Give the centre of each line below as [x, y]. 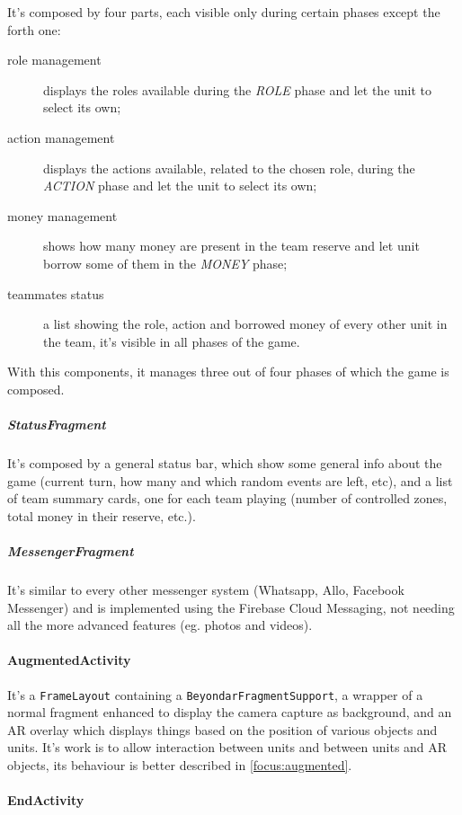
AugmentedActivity [69, 660]
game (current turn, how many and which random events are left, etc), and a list [230, 480]
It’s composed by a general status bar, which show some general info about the [225, 463]
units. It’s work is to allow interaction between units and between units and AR [227, 747]
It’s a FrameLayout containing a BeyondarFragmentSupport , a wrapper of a [215, 694]
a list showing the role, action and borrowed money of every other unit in [245, 324]
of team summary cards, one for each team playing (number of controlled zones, [227, 498]
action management [61, 137]
